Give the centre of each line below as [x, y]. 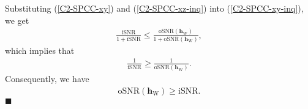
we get [17, 20]
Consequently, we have [47, 79]
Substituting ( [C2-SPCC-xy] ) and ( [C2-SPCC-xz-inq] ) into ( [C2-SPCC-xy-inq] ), [154, 8]
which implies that [40, 50]
